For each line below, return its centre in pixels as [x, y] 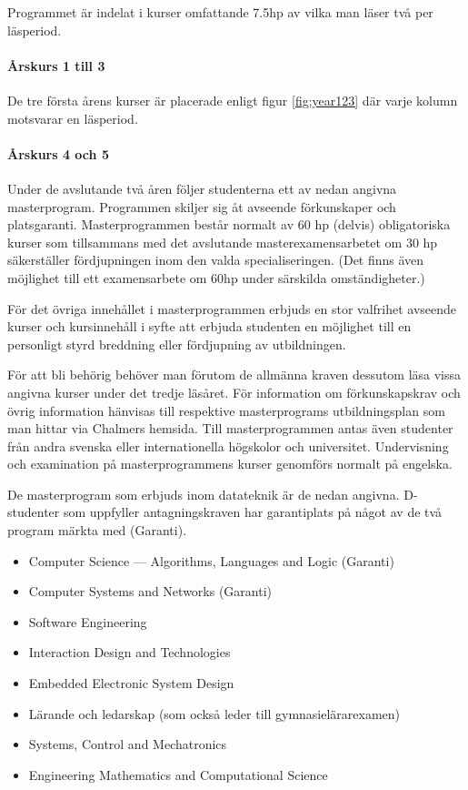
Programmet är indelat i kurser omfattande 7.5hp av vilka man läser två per [220, 12]
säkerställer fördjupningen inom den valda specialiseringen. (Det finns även [216, 260]
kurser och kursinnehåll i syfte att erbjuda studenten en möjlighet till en [209, 326]
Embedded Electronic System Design [131, 683]
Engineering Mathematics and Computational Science [178, 774]
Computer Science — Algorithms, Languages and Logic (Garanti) [211, 560]
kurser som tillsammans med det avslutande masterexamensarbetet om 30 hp [223, 242]
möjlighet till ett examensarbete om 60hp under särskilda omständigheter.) [216, 277]
